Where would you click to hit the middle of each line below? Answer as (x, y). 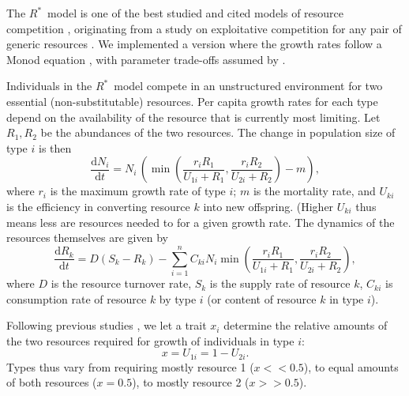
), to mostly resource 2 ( (191, 382)
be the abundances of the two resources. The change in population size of (218, 132)
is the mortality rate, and (314, 191)
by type (178, 298)
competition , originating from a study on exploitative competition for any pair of (204, 28)
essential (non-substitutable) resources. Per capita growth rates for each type (192, 101)
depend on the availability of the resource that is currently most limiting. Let (193, 117)
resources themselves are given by (87, 238)
